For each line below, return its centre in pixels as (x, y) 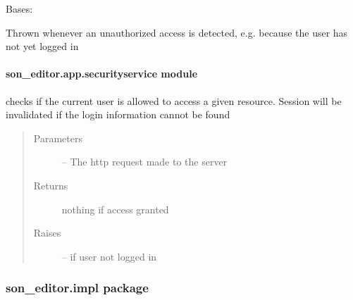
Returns (51, 185)
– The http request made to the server (144, 162)
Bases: (19, 8)
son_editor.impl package (77, 288)
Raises (47, 233)
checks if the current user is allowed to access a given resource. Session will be (174, 100)
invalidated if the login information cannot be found (118, 114)
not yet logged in (42, 46)
